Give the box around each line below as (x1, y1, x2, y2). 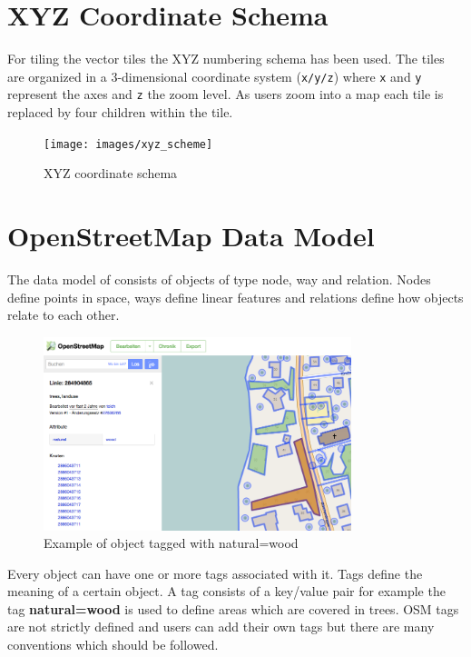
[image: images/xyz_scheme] (44, 137, 213, 151)
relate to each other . (7, 305, 120, 324)
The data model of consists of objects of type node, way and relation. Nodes (7, 270, 431, 288)
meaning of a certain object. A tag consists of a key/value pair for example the (7, 582, 446, 601)
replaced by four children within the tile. (7, 103, 233, 122)
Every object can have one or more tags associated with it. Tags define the (7, 563, 423, 582)
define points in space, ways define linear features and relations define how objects (7, 287, 464, 306)
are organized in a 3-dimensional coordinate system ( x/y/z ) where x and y (7, 66, 422, 85)
